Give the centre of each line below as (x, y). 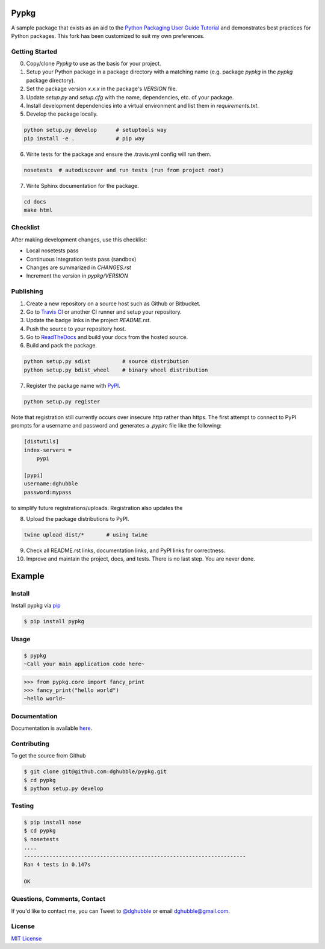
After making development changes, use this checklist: (79, 239)
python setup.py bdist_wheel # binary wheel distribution (116, 370)
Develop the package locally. (62, 114)
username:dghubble (51, 484)
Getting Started (34, 51)
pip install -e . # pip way (84, 138)
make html (38, 210)
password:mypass (48, 492)
